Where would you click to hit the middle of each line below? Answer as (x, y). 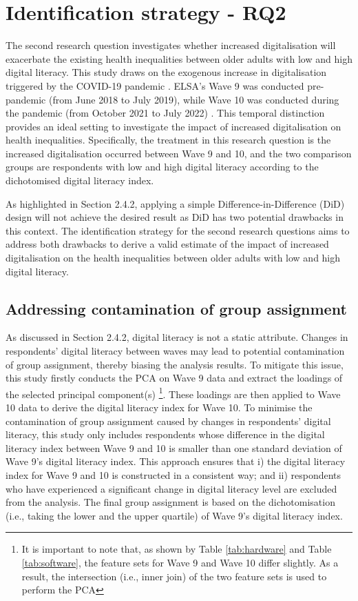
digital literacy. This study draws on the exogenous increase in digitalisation (166, 72)
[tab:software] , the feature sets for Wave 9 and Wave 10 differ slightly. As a (180, 562)
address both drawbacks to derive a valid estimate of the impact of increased (167, 244)
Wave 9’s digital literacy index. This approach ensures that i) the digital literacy (176, 461)
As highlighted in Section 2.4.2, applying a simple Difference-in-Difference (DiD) (175, 203)
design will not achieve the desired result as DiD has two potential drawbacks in (175, 217)
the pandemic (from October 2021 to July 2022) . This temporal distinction (165, 113)
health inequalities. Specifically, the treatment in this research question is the (168, 140)
